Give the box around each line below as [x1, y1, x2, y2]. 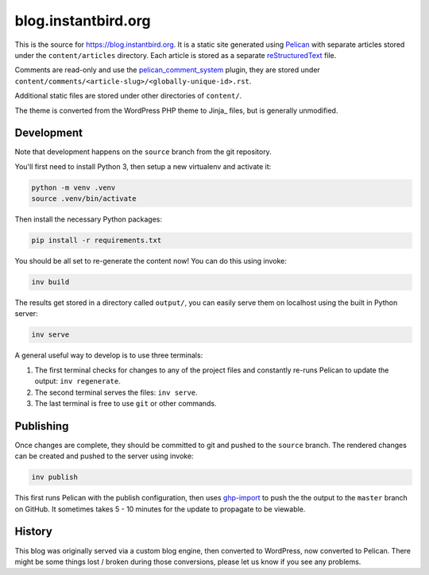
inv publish [31, 473, 79, 482]
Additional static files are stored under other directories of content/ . [14, 91, 242, 101]
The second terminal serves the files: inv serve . [34, 388, 198, 397]
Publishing [14, 419, 69, 433]
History [14, 525, 53, 538]
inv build [31, 278, 70, 287]
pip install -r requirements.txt [31, 236, 162, 245]
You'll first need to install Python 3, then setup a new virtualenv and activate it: [14, 161, 272, 171]
